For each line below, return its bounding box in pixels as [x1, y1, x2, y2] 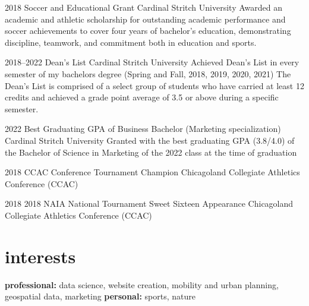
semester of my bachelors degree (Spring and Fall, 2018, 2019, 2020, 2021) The [5, 67, 291, 80]
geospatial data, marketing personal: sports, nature [5, 290, 196, 302]
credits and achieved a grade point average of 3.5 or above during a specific [5, 91, 279, 103]
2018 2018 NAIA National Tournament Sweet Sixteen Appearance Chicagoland [5, 197, 294, 210]
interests [5, 244, 76, 268]
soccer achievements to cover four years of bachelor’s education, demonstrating [5, 24, 291, 37]
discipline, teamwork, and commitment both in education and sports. [5, 36, 257, 48]
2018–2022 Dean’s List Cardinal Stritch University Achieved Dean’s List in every [5, 56, 299, 68]
